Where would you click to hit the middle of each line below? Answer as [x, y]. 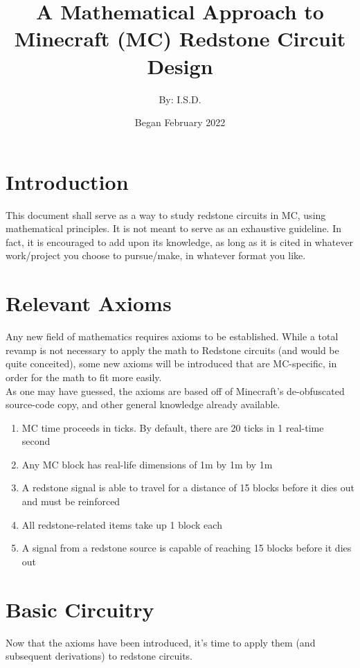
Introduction [67, 181]
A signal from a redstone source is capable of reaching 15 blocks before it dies [187, 548]
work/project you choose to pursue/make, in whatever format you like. [156, 255]
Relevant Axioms [89, 303]
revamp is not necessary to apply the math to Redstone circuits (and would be [172, 350]
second [36, 441]
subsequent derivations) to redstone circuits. [99, 656]
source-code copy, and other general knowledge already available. [143, 404]
